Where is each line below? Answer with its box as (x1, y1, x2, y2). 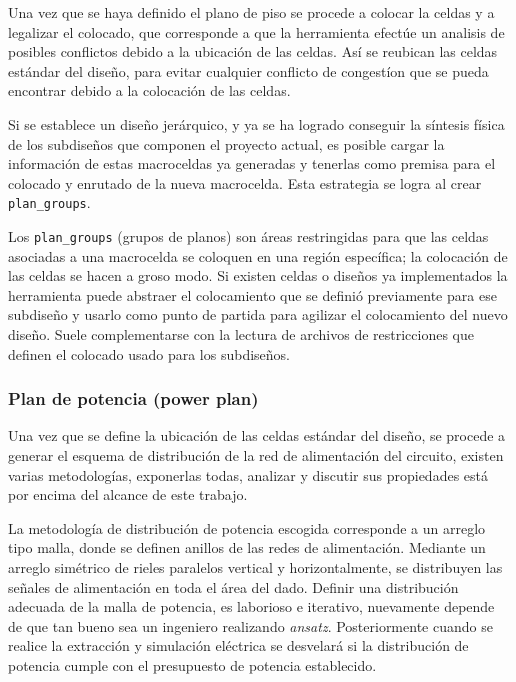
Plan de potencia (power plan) (8, 386, 259, 411)
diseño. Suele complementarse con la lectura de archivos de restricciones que (8, 324, 475, 345)
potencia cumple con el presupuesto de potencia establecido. (8, 654, 377, 675)
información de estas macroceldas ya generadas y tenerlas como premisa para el (8, 153, 496, 174)
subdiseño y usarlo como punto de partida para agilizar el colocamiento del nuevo (8, 304, 508, 325)
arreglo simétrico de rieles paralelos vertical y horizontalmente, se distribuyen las (8, 557, 503, 577)
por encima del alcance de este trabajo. (8, 484, 248, 505)
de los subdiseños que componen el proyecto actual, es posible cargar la (8, 133, 445, 154)
